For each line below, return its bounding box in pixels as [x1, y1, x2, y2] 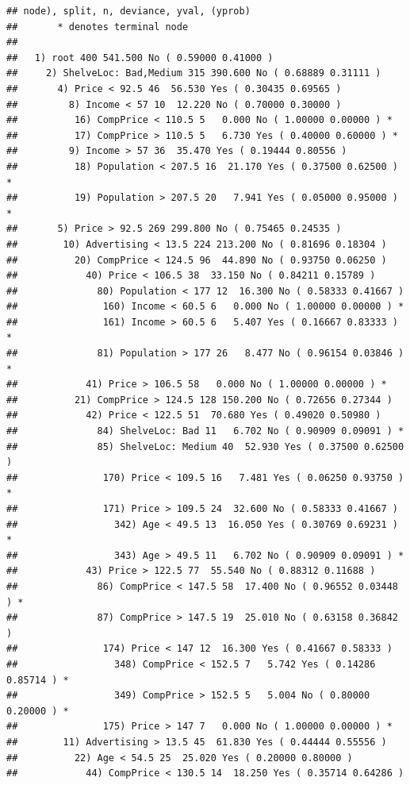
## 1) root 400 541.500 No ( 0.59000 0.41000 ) [6, 52, 274, 63]
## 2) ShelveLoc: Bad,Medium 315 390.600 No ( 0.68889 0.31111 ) [6, 67, 381, 79]
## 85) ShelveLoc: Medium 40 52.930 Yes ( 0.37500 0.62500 [6, 441, 404, 452]
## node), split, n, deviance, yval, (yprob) [6, 6, 251, 17]
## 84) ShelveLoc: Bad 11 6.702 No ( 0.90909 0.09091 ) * [6, 425, 404, 437]
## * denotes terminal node [6, 21, 189, 33]
